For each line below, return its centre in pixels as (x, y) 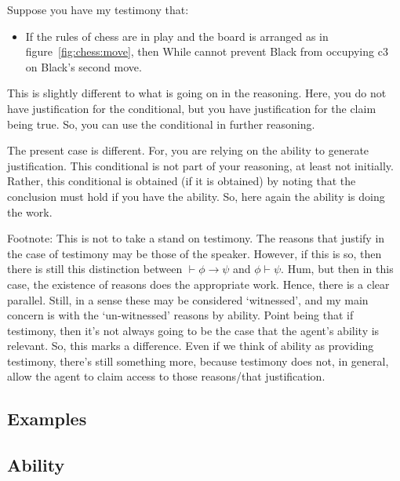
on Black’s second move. (84, 66)
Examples (47, 419)
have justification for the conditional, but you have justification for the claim (192, 108)
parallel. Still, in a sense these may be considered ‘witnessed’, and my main (188, 299)
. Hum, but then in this (337, 269)
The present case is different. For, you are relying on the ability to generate (188, 150)
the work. (30, 211)
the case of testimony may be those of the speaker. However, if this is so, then (195, 253)
